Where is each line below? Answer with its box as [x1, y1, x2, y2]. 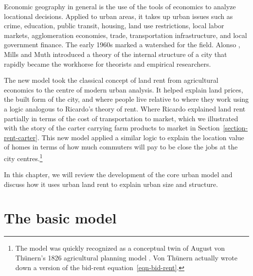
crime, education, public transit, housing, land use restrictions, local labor [4, 20, 224, 31]
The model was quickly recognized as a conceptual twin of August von [15, 243, 225, 253]
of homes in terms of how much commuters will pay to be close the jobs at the [4, 142, 238, 152]
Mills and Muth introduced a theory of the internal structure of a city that [4, 49, 227, 59]
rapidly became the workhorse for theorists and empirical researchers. [4, 58, 211, 69]
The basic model [4, 207, 117, 227]
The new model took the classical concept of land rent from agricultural [4, 75, 218, 85]
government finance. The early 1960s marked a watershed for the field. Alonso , [4, 39, 240, 50]
